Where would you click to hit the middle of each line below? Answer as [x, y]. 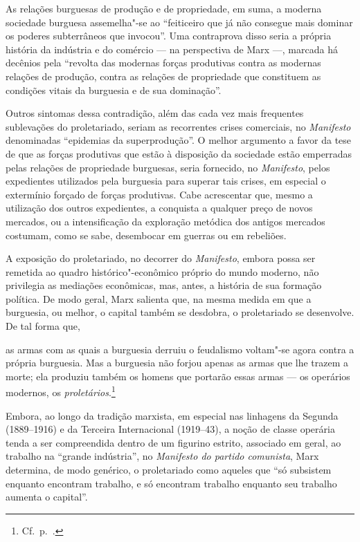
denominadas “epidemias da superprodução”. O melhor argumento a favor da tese [179, 140]
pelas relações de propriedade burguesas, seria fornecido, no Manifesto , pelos [168, 167]
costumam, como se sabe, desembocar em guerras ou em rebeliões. [146, 235]
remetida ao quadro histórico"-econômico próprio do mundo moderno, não [162, 271]
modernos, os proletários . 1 [61, 391]
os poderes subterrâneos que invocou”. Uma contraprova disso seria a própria [169, 36]
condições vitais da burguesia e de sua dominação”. [114, 90]
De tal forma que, [43, 326]
